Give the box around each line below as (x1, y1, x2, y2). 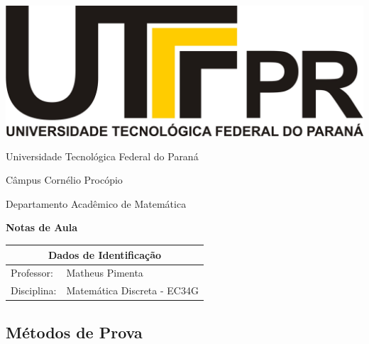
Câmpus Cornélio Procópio (6, 172, 123, 187)
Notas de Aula (6, 220, 78, 235)
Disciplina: (11, 283, 57, 298)
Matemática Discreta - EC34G (66, 283, 199, 298)
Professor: (11, 265, 53, 280)
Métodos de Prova (6, 321, 143, 343)
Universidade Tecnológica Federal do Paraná (6, 148, 199, 163)
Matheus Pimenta (66, 265, 143, 280)
